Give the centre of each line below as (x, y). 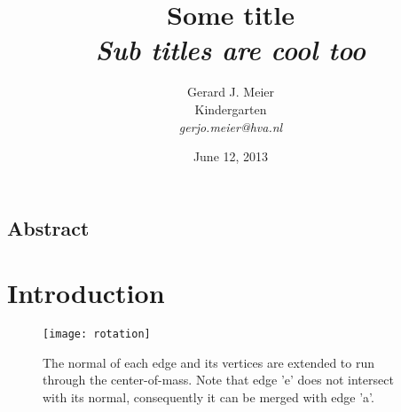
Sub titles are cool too (231, 50)
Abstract (48, 227)
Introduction (86, 293)
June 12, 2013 (231, 156)
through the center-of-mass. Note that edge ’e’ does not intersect (218, 380)
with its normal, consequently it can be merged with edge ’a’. (208, 397)
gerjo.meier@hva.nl (231, 126)
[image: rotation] (97, 334)
